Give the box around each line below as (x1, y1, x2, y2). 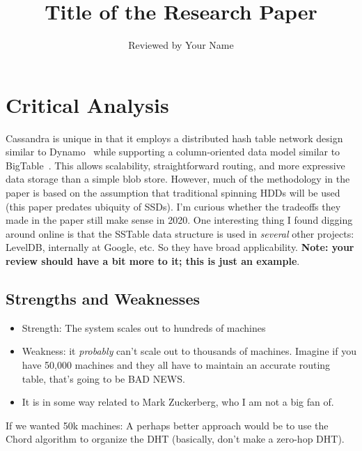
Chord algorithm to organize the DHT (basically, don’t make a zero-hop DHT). (6, 431, 345, 446)
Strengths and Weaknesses (6, 287, 200, 309)
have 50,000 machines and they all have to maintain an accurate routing (22, 357, 331, 372)
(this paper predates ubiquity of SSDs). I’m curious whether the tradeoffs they (6, 199, 341, 213)
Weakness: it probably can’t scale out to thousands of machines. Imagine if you (22, 344, 356, 358)
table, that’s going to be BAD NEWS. (22, 371, 185, 385)
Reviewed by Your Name (128, 38, 234, 52)
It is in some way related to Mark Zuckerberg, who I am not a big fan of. (22, 395, 334, 409)
